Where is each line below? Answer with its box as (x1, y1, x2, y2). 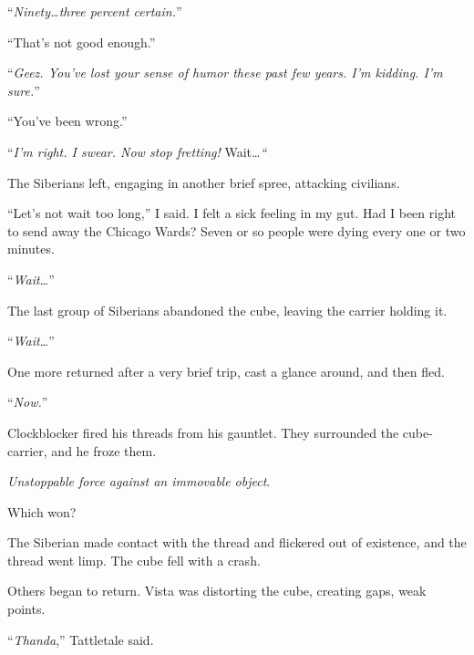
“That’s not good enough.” (7, 32, 156, 51)
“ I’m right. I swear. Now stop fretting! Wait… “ (7, 141, 267, 161)
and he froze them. (51, 441, 157, 460)
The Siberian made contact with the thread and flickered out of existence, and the (7, 533, 467, 552)
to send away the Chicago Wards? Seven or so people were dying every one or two (7, 221, 466, 240)
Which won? (7, 502, 77, 521)
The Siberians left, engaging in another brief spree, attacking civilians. (7, 172, 400, 192)
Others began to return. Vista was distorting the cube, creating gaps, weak (7, 581, 427, 600)
